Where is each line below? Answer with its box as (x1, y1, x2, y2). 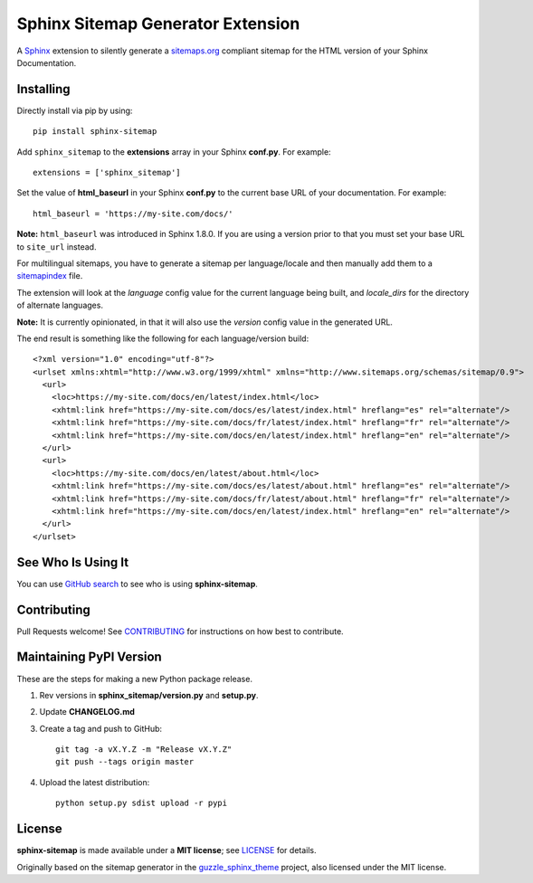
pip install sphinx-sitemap (33, 127, 157, 137)
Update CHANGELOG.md (39, 707, 136, 717)
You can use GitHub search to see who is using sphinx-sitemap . (16, 578, 258, 589)
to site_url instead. (16, 241, 97, 252)
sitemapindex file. (16, 271, 83, 281)
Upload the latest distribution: (39, 776, 150, 787)
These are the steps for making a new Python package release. (16, 673, 253, 684)
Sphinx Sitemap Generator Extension (16, 14, 300, 33)
